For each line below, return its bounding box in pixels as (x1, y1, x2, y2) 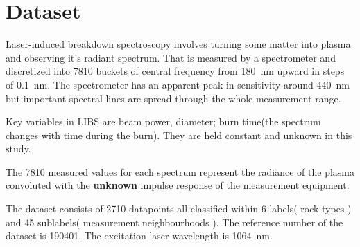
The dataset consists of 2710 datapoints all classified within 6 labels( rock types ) (6, 201, 352, 216)
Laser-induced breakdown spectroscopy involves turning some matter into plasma (6, 37, 351, 51)
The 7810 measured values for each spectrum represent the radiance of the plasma (6, 164, 355, 179)
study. (6, 141, 31, 156)
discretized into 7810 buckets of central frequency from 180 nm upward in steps (6, 64, 345, 78)
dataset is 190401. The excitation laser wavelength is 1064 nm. (6, 228, 273, 243)
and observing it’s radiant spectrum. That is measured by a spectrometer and (6, 50, 336, 64)
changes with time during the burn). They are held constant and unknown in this (6, 127, 352, 142)
